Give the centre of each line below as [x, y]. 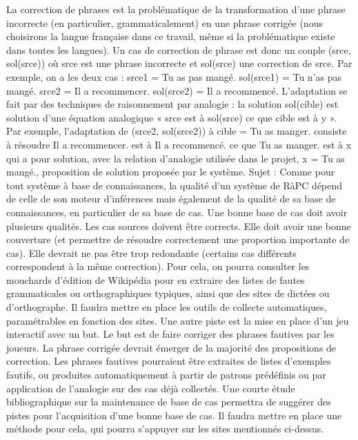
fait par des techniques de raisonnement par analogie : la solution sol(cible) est [172, 104]
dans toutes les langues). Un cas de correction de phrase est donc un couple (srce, [179, 49]
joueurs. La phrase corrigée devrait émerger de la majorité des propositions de [171, 347]
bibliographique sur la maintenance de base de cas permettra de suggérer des [169, 402]
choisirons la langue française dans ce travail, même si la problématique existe [171, 36]
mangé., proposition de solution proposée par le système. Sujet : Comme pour [171, 172]
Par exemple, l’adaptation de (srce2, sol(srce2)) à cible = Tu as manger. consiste [177, 131]
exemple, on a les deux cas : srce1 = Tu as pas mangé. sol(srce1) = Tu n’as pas [174, 76]
